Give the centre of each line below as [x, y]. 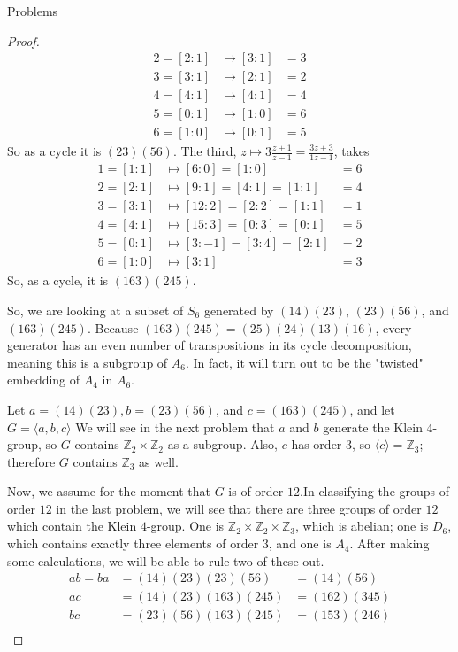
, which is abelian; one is [362, 526]
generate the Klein [373, 427]
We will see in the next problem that [175, 427]
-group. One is [185, 526]
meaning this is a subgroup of [88, 362]
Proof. [23, 40]
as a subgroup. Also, [223, 444]
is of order [256, 491]
